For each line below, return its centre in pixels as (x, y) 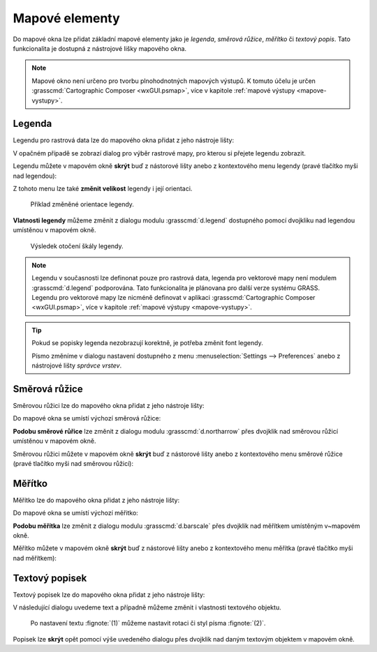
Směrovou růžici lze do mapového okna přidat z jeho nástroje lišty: (109, 405)
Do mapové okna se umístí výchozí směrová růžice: (87, 418)
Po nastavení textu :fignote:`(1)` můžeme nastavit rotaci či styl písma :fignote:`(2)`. (148, 623)
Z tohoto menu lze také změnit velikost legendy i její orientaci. (103, 188)
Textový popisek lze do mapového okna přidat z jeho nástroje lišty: (109, 594)
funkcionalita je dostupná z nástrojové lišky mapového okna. (100, 48)
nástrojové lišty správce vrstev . (77, 365)
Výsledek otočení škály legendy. (77, 246)
